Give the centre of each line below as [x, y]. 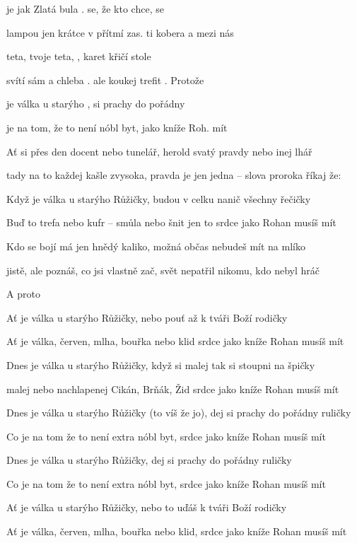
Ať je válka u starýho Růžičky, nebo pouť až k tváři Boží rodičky [147, 317]
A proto [23, 294]
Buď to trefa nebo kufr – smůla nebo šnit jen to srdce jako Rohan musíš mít [171, 222]
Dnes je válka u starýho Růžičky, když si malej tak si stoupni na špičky [161, 364]
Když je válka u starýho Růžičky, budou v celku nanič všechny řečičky [159, 198]
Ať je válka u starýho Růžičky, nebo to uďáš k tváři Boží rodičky [147, 507]
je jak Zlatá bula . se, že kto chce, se [85, 8]
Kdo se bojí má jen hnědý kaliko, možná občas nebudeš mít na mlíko [156, 246]
